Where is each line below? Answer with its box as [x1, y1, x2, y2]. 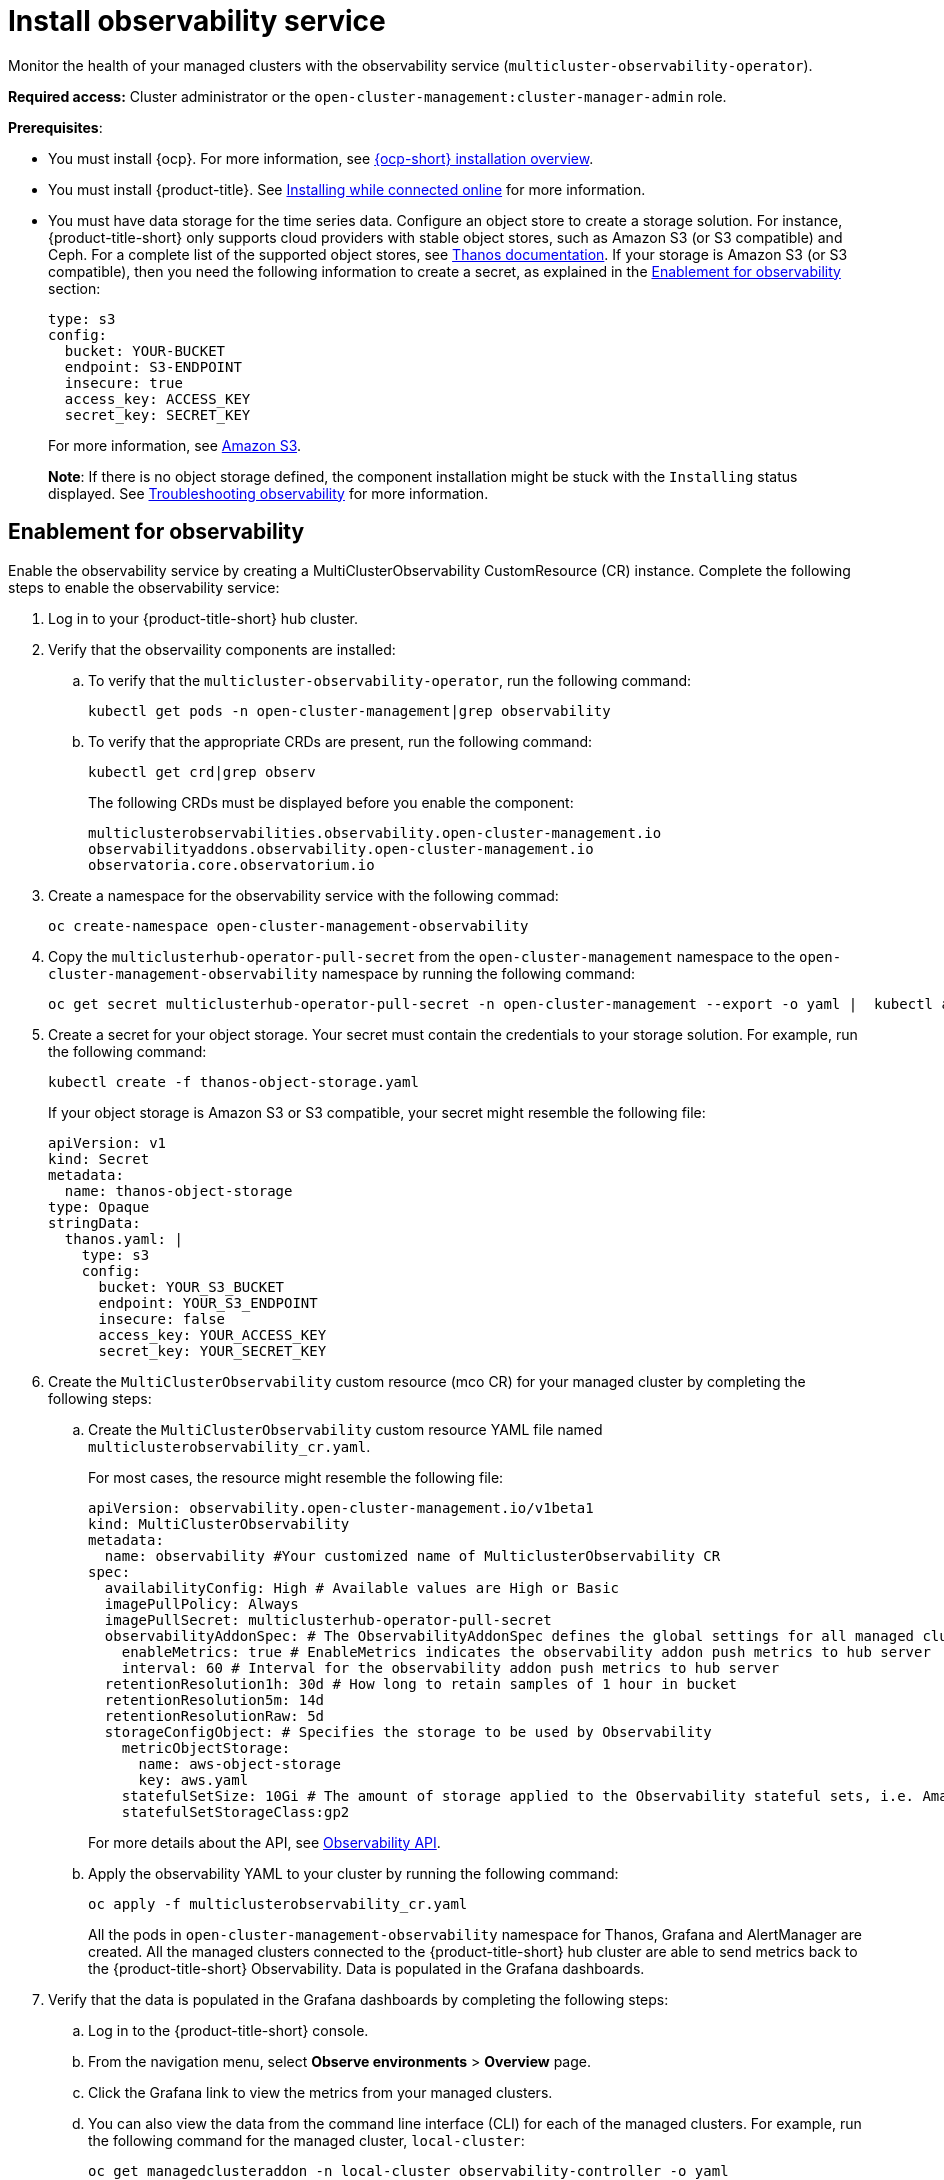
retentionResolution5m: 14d [104, 1691, 325, 1708]
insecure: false [98, 1310, 226, 1327]
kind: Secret [48, 1150, 150, 1167]
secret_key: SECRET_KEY [64, 406, 251, 423]
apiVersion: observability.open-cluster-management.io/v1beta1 [88, 1499, 594, 1516]
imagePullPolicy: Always [104, 1595, 299, 1612]
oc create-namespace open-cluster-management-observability [48, 917, 529, 934]
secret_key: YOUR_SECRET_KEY [98, 1342, 327, 1359]
